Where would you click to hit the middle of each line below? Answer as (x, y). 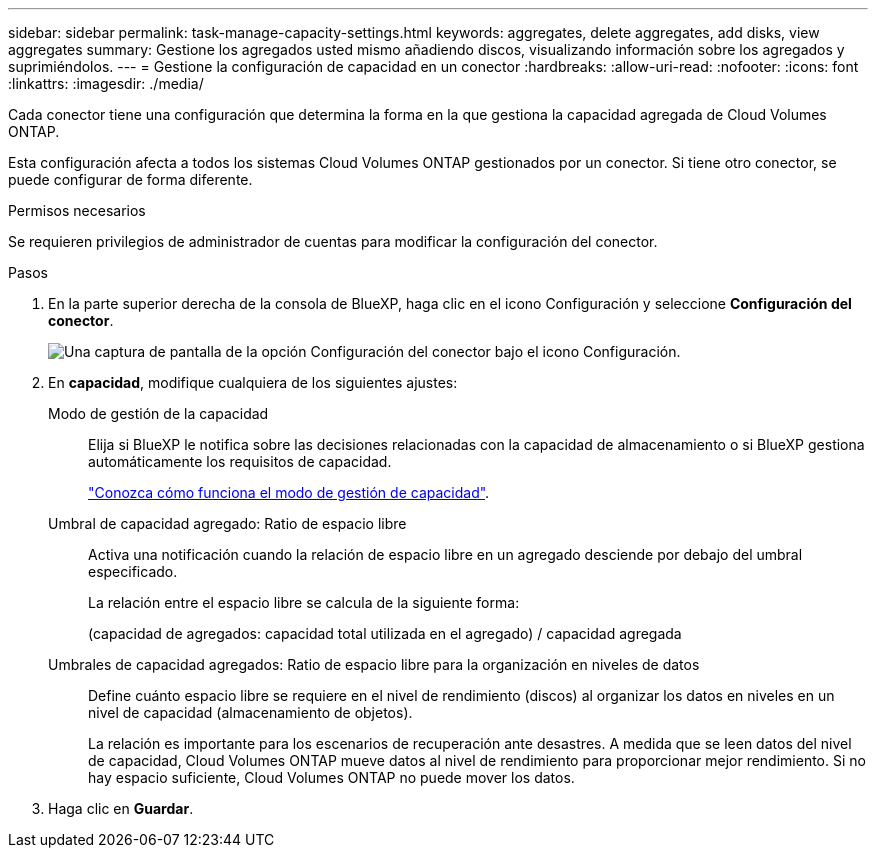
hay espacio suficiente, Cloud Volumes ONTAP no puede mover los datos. (331, 777)
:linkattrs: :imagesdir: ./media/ (106, 83)
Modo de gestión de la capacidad (158, 413)
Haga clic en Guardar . (121, 808)
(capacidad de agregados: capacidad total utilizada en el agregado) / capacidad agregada (385, 633)
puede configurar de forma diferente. (130, 179)
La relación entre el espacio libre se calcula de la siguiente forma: (304, 602)
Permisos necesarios (77, 210)
